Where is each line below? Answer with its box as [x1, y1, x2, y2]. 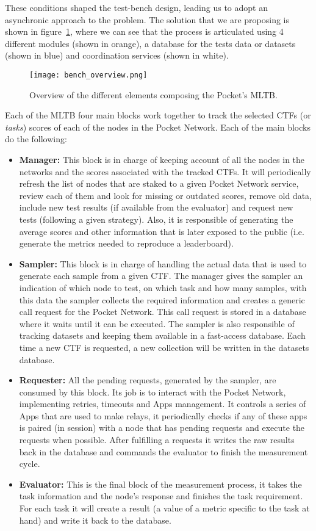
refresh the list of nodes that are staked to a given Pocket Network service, [19, 177, 299, 190]
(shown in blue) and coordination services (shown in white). [5, 49, 229, 62]
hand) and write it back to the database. [19, 513, 171, 526]
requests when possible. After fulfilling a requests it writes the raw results [19, 433, 295, 446]
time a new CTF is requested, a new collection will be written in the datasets [19, 341, 309, 353]
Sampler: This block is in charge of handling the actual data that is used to [19, 257, 307, 270]
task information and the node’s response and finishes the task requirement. [19, 489, 303, 502]
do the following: [5, 132, 67, 145]
